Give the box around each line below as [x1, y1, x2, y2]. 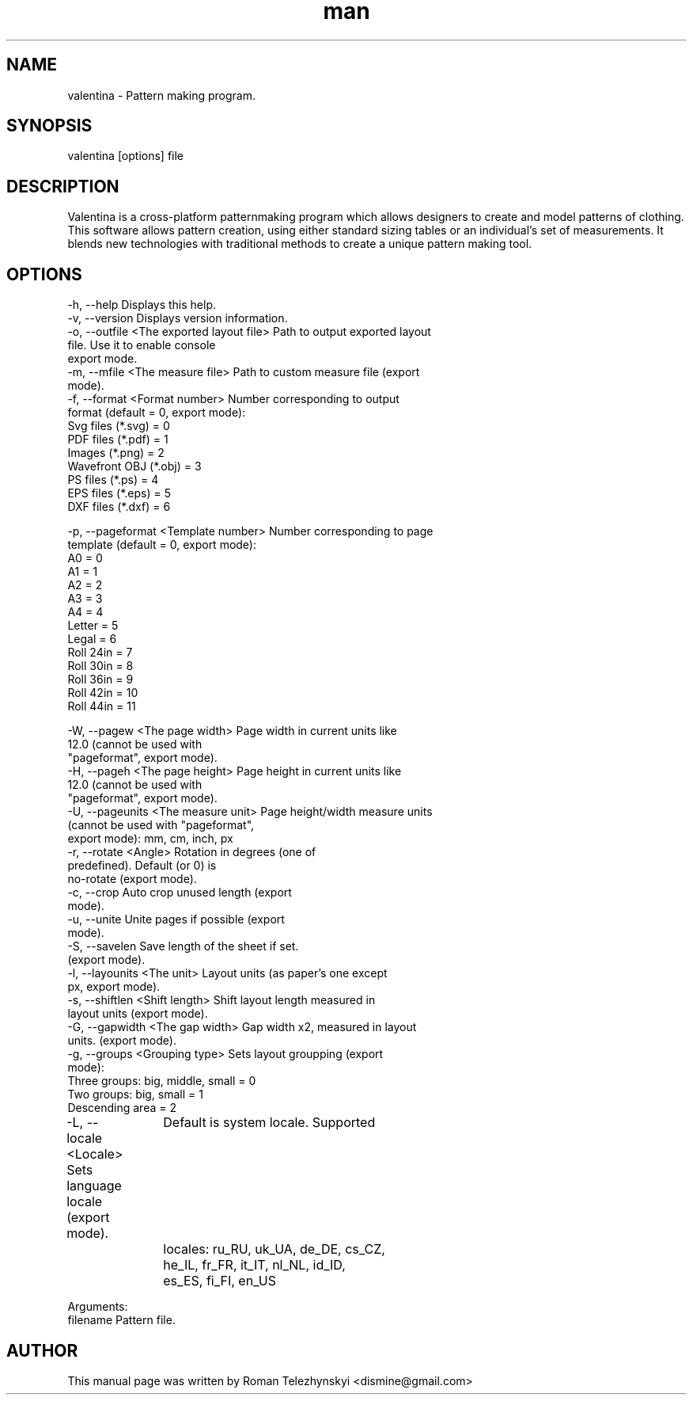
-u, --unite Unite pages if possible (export [67, 912, 285, 927]
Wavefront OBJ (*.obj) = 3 [67, 459, 202, 474]
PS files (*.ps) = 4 [67, 473, 159, 487]
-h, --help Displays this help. [67, 298, 217, 312]
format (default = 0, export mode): [67, 405, 246, 420]
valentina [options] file [67, 149, 184, 163]
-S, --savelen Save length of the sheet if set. [67, 939, 299, 954]
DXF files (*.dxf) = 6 [67, 500, 171, 514]
